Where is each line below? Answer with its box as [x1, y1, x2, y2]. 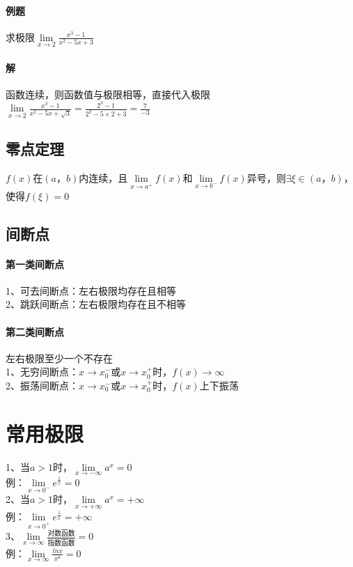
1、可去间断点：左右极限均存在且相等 [6, 283, 176, 297]
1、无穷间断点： [6, 364, 79, 379]
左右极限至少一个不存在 [6, 350, 113, 365]
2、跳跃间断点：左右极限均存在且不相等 [6, 297, 186, 311]
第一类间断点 [6, 256, 64, 271]
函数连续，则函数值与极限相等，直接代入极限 [6, 86, 210, 101]
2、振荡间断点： [6, 378, 79, 393]
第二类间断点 [6, 324, 64, 339]
